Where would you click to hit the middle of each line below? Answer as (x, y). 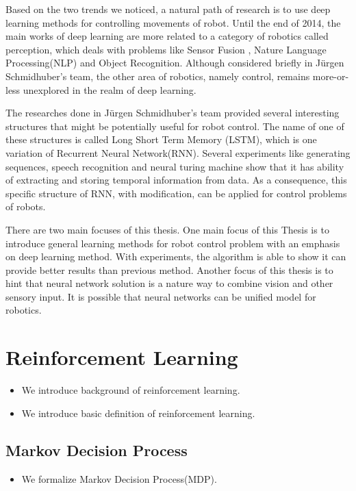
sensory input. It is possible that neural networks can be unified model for (161, 296)
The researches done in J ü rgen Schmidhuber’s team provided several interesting (173, 113)
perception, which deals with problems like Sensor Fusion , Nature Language (166, 49)
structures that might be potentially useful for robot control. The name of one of (175, 126)
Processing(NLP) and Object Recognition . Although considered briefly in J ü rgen (175, 63)
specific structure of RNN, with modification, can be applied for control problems (176, 193)
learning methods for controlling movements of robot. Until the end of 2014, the (173, 22)
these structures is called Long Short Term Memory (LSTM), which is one (161, 139)
